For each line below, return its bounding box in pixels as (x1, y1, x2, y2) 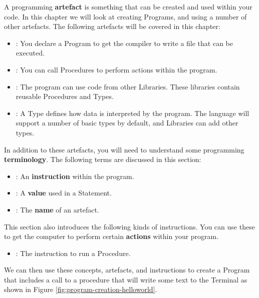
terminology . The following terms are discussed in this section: (4, 154, 201, 164)
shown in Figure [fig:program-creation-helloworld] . (4, 284, 157, 294)
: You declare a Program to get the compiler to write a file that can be (16, 37, 233, 48)
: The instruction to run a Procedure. (16, 247, 131, 258)
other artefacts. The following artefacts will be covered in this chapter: (4, 21, 220, 31)
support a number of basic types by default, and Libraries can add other (16, 117, 238, 128)
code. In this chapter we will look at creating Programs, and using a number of (4, 11, 247, 21)
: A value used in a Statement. (16, 187, 112, 198)
